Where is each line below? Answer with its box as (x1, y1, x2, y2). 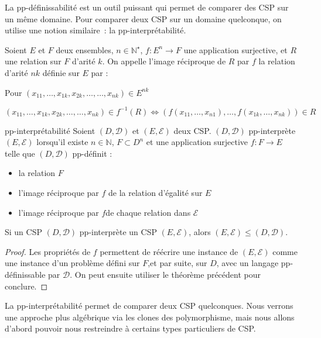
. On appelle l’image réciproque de (102, 55, 226, 67)
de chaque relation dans (105, 206, 191, 218)
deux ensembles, (56, 43, 114, 56)
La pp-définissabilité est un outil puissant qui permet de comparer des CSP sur (5, 1, 289, 13)
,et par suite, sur (148, 257, 207, 269)
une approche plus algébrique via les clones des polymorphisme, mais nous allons (5, 311, 295, 323)
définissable (5, 268, 46, 280)
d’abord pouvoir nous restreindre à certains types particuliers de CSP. (5, 322, 256, 334)
